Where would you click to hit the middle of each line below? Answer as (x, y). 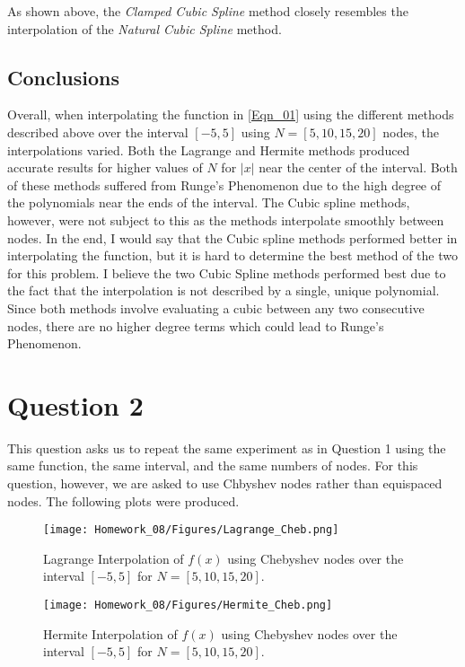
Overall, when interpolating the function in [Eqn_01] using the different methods (231, 114)
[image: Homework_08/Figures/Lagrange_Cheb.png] (191, 530)
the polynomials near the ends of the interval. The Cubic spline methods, (209, 202)
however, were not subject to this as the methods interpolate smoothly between (226, 219)
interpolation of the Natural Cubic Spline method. (145, 28)
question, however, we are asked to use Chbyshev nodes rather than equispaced (225, 483)
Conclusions (64, 77)
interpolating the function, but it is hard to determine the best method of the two (232, 255)
